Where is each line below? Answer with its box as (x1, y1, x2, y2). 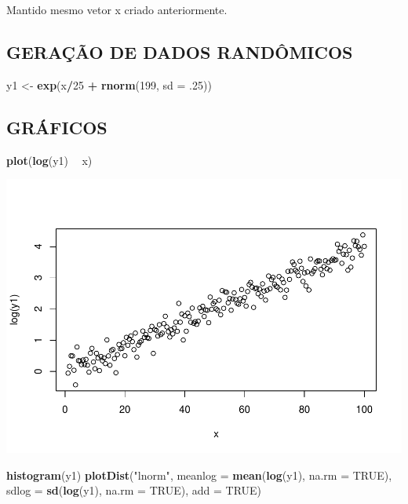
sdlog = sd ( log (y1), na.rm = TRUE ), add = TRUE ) (6, 482, 262, 499)
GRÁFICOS (6, 115, 107, 139)
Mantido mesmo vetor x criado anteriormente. (6, 2, 228, 17)
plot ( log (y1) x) (6, 152, 93, 168)
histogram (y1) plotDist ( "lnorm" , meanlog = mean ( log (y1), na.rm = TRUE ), (6, 466, 392, 483)
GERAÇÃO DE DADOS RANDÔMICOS (6, 39, 353, 64)
